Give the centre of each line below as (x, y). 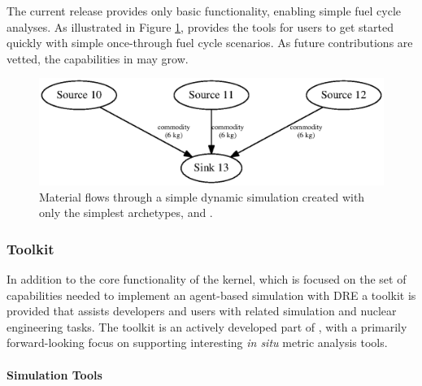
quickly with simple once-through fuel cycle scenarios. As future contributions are (210, 43)
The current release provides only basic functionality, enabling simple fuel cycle (204, 11)
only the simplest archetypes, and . (126, 213)
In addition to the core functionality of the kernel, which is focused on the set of (207, 279)
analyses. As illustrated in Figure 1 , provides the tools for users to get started (200, 26)
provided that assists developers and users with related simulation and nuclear (202, 311)
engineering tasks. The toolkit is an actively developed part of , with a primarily (207, 326)
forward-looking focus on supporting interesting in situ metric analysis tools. (197, 343)
